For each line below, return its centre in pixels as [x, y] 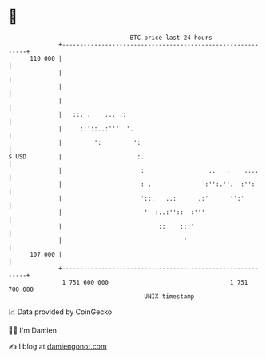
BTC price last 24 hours [171, 38]
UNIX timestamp [169, 296]
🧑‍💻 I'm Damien [33, 330]
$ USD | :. [77, 156]
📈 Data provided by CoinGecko [60, 312]
